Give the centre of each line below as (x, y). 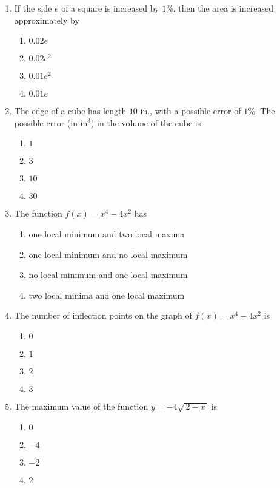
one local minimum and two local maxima (107, 233)
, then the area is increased (223, 8)
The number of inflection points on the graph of (103, 315)
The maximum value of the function (81, 406)
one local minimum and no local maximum (108, 254)
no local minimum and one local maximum (108, 275)
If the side (33, 8)
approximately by (47, 20)
